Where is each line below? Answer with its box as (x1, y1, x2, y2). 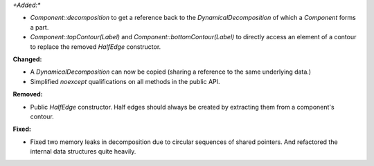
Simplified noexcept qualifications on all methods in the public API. (30, 77, 221, 85)
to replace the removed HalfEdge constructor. (30, 42, 161, 51)
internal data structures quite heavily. (30, 147, 136, 156)
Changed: (12, 55, 42, 63)
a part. (30, 23, 49, 31)
